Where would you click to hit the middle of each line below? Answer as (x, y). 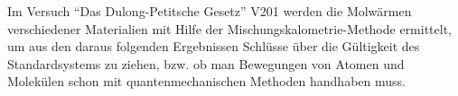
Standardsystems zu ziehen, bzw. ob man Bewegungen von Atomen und (206, 63)
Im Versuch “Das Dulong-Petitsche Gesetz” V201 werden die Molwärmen (210, 11)
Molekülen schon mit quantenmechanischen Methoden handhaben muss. (206, 81)
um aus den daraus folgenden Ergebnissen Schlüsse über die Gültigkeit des (214, 46)
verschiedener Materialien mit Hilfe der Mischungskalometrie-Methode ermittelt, (230, 28)
